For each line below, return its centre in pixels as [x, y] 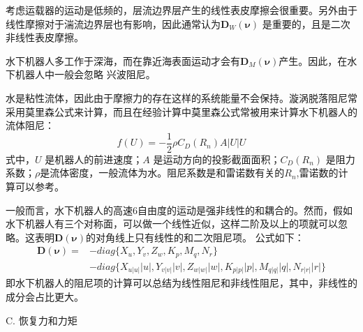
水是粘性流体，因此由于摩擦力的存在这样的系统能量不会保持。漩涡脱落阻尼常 [181, 97]
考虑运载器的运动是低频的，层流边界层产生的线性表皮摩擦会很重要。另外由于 [181, 10]
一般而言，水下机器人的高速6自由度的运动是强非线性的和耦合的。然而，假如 [179, 210]
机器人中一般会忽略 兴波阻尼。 [85, 74]
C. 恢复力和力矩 [42, 320]
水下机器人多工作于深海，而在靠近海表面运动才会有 [123, 60]
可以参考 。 [39, 186]
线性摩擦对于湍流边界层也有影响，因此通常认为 [113, 23]
